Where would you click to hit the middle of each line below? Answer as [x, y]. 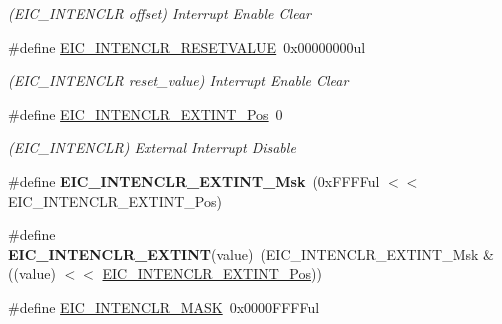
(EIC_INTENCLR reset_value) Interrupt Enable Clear [178, 80]
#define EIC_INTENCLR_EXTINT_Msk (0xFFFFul [194, 180]
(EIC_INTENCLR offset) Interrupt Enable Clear [159, 13]
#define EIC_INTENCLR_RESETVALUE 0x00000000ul [187, 46]
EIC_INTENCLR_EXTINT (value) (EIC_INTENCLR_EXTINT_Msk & [251, 253]
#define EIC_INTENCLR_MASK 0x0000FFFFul [164, 306]
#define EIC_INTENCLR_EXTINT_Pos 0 [145, 113]
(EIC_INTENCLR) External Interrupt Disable [152, 147]
